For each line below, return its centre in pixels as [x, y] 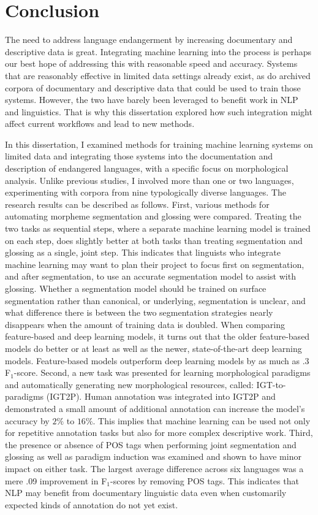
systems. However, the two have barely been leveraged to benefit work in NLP [152, 100]
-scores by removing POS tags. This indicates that [205, 480]
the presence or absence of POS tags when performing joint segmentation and [151, 444]
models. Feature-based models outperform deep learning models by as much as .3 [157, 360]
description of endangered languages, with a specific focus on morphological [147, 168]
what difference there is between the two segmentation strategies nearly [139, 312]
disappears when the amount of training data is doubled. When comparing [145, 324]
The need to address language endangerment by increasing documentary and [149, 40]
